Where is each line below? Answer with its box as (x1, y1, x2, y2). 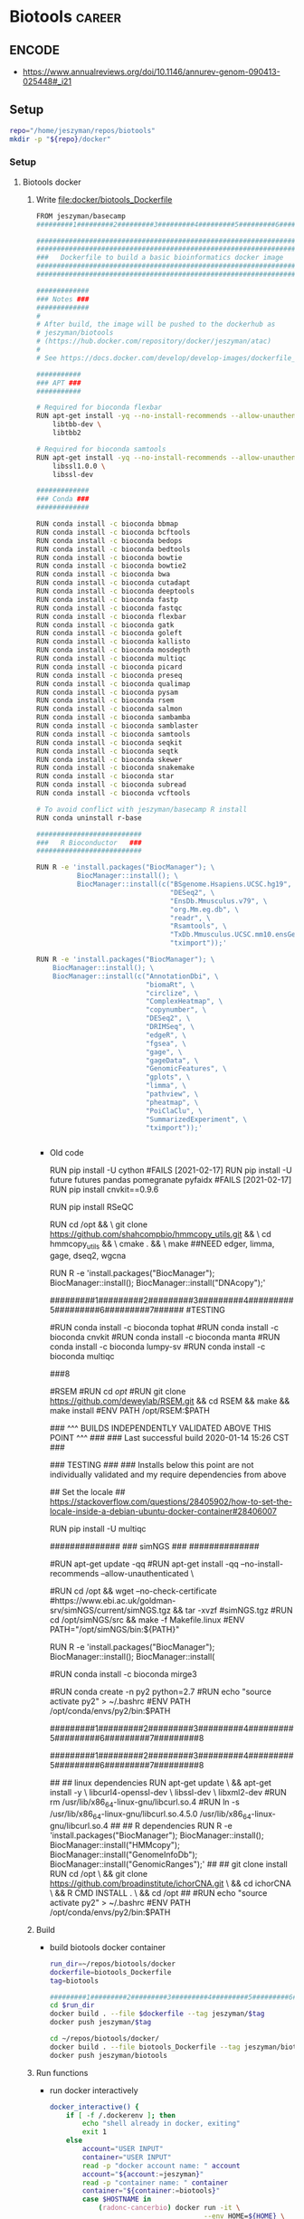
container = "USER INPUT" (81, 2152, 172, 2162)
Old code (49, 1148, 84, 1158)
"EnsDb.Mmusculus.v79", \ (169, 896, 268, 906)
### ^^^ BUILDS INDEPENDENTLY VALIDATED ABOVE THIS (49, 1423, 271, 1433)
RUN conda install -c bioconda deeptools (35, 586, 195, 596)
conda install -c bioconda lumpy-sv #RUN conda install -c (49, 1341, 266, 1352)
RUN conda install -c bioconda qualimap (35, 679, 191, 689)
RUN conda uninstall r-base (35, 813, 142, 823)
